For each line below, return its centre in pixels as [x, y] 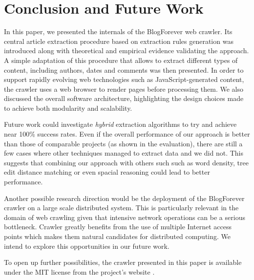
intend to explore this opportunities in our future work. [87, 246]
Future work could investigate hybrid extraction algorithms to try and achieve [120, 124]
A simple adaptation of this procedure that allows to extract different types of [121, 60]
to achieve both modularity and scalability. [68, 108]
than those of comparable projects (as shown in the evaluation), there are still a [123, 143]
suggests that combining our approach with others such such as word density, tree [126, 162]
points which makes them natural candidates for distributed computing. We [117, 236]
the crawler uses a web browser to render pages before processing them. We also [124, 89]
